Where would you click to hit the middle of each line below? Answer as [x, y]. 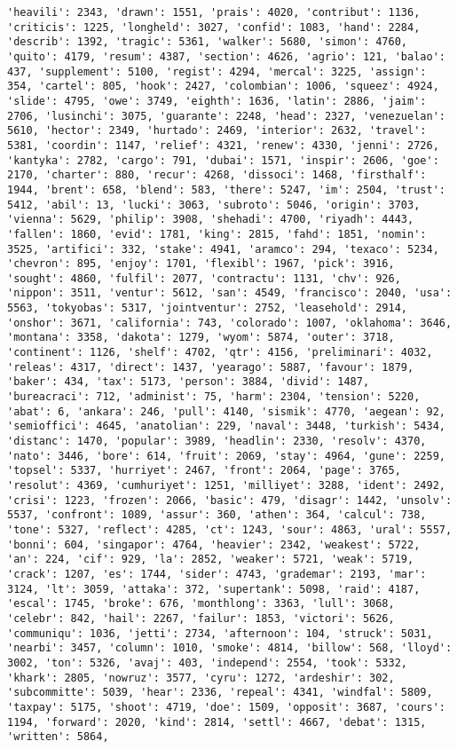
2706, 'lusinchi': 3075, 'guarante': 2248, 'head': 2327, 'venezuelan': [226, 116]
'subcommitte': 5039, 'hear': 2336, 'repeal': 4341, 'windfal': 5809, [220, 693]
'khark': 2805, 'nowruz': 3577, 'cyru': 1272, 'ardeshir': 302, [201, 678]
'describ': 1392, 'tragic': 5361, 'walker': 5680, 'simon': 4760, [208, 42]
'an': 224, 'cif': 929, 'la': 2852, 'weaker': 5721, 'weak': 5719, [211, 560]
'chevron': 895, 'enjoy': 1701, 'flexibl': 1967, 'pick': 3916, [201, 264]
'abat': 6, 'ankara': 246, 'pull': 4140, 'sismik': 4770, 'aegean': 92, [226, 411]
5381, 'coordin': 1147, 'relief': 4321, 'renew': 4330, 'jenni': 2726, [223, 145]
